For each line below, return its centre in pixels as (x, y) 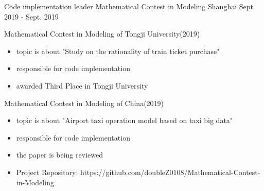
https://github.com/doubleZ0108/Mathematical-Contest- (170, 172)
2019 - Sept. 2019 (31, 16)
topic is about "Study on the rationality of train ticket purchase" (118, 51)
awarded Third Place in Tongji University (82, 85)
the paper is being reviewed (59, 155)
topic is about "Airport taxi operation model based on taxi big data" (125, 120)
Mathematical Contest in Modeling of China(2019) (84, 103)
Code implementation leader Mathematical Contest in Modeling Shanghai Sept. (130, 6)
